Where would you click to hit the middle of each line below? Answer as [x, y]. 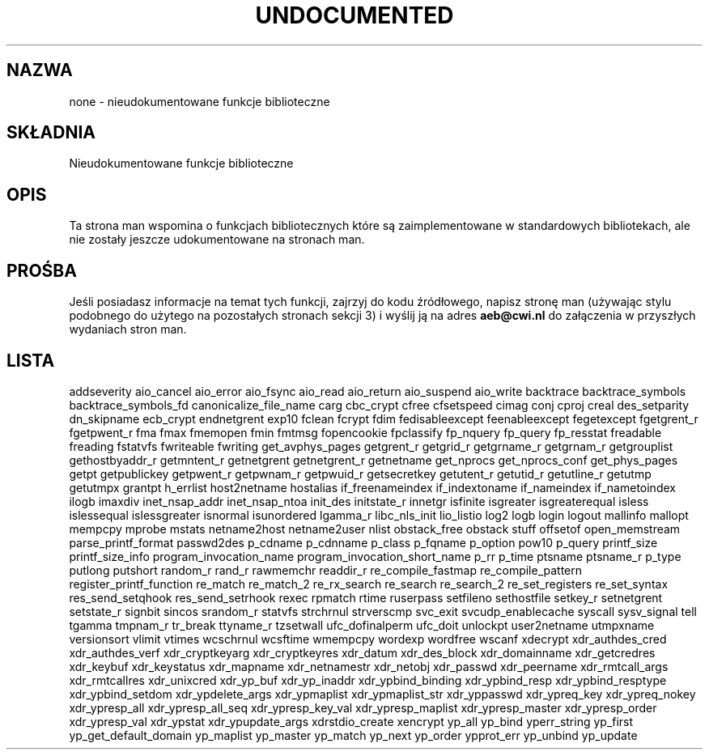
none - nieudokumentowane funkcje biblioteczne [200, 101]
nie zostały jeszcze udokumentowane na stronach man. [217, 240]
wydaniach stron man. [128, 329]
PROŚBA [42, 270]
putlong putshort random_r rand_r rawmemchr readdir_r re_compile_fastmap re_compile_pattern [326, 570]
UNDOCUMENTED [354, 15]
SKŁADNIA [51, 133]
